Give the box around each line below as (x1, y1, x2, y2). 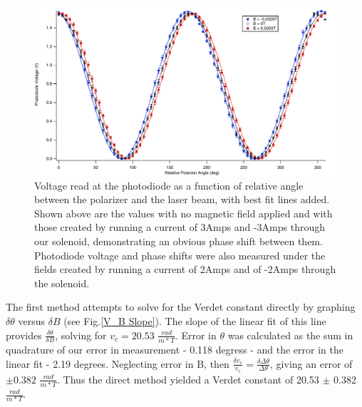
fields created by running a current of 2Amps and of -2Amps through (34, 262, 336, 277)
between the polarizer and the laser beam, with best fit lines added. (34, 192, 330, 207)
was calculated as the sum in (227, 327, 353, 342)
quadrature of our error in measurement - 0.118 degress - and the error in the (6, 341, 343, 356)
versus (18, 314, 45, 329)
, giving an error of (270, 356, 353, 371)
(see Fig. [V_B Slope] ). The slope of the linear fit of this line (63, 314, 326, 329)
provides (6, 327, 42, 342)
